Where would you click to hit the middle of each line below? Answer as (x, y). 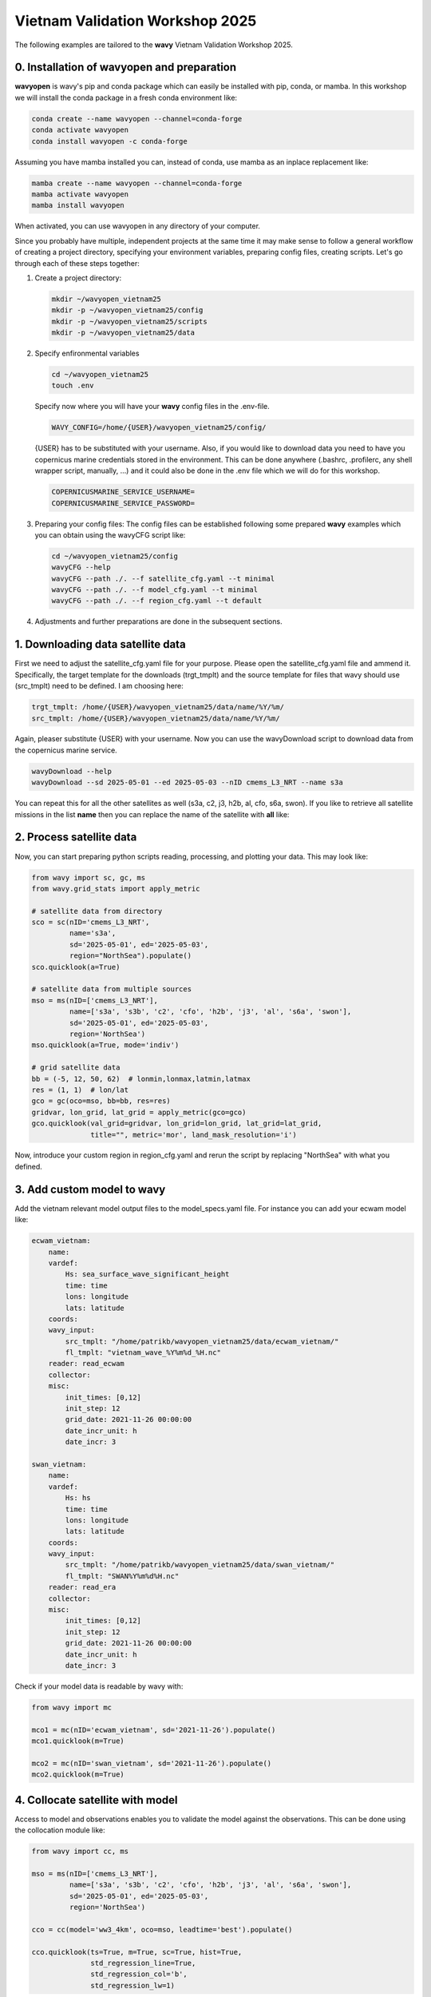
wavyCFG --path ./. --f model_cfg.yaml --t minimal (155, 590)
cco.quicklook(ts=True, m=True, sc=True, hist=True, (137, 1952)
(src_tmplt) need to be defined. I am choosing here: (99, 686)
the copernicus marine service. (66, 750)
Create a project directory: (78, 278)
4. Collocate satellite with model (97, 1800)
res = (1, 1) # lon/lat (80, 1090)
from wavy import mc (71, 1707)
